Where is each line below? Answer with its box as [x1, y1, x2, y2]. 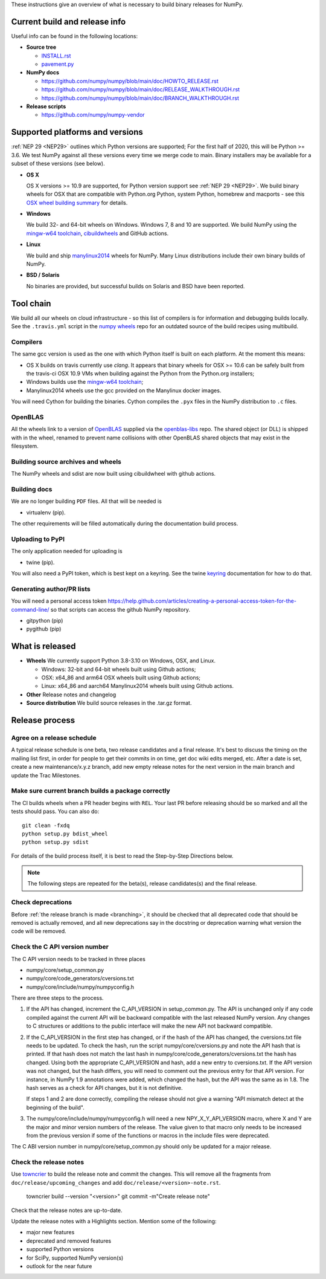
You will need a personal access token [11, 597, 107, 604]
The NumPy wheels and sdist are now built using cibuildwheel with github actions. [11, 470, 216, 478]
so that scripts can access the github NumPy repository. [50, 606, 190, 613]
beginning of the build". [26, 1104, 85, 1111]
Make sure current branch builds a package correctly [11, 786, 170, 795]
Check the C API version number [11, 943, 109, 951]
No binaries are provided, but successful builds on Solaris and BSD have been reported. [26, 282, 245, 290]
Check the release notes [11, 1158, 85, 1167]
